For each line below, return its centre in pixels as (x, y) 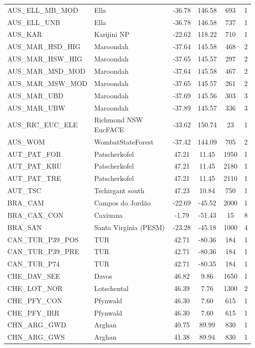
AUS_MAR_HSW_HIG (45, 59)
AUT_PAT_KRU (35, 166)
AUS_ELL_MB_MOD (43, 10)
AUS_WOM (26, 141)
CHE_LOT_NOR (35, 288)
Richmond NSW (118, 120)
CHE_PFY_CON (35, 300)
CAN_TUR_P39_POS (43, 239)
